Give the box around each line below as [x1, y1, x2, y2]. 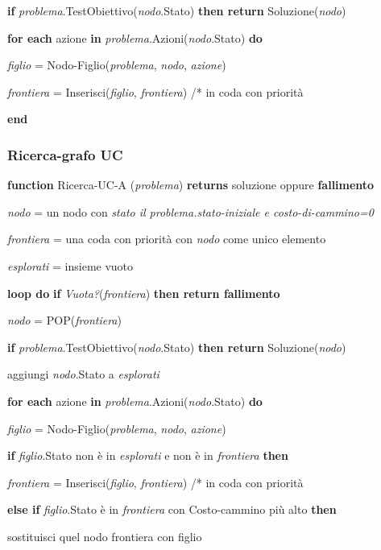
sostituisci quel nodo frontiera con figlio [7, 527, 202, 544]
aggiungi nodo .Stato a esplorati [7, 366, 159, 383]
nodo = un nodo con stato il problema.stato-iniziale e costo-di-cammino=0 [7, 203, 374, 220]
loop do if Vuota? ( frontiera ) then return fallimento [7, 284, 280, 301]
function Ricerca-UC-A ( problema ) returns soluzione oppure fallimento [7, 176, 375, 193]
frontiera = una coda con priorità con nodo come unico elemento [7, 230, 326, 247]
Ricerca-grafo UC [7, 144, 123, 164]
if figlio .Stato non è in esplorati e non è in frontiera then [7, 447, 288, 464]
